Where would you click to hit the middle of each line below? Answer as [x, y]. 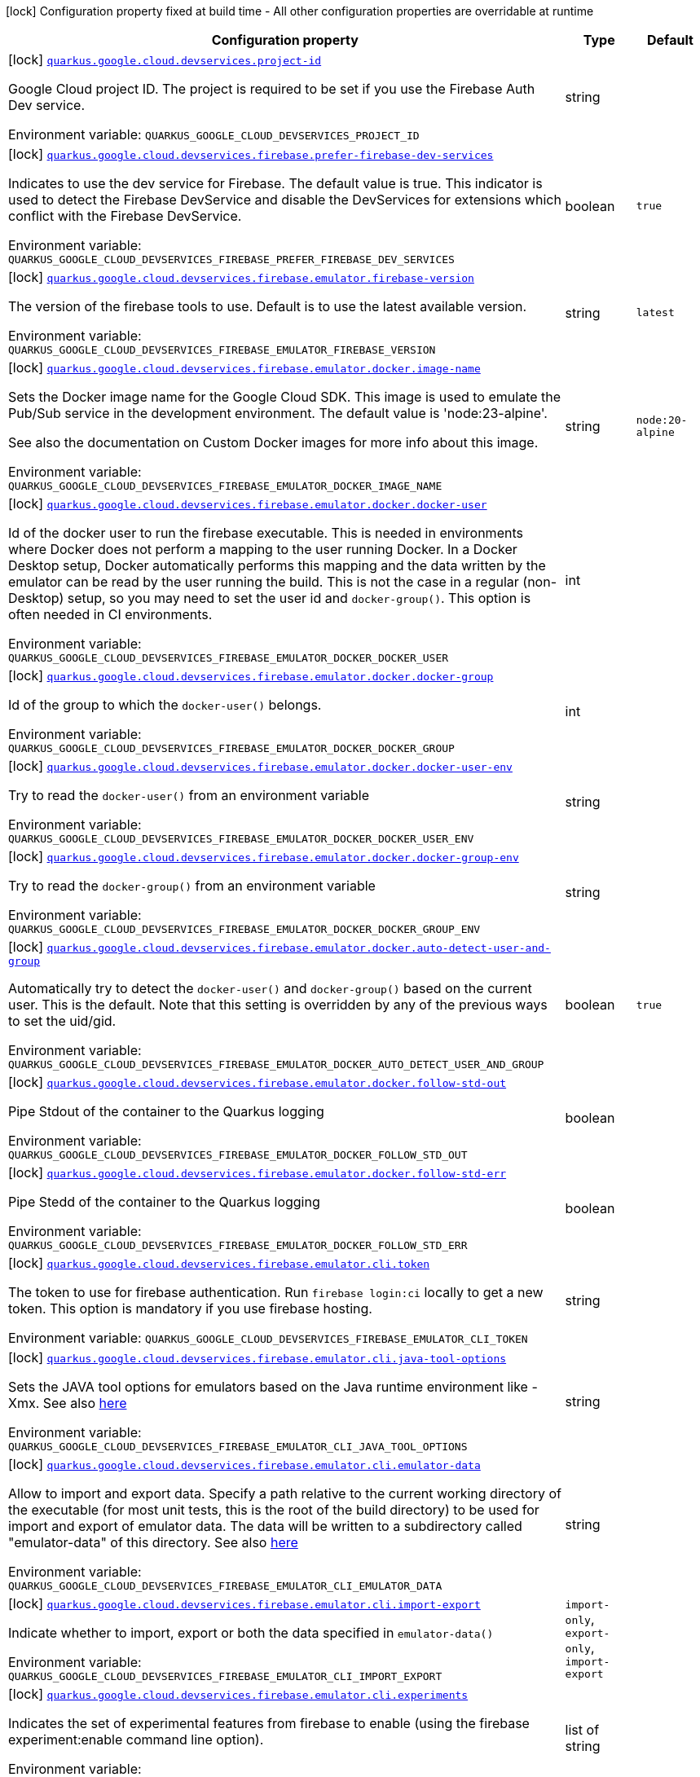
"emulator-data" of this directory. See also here [153, 1542]
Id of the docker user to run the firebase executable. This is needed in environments [266, 533]
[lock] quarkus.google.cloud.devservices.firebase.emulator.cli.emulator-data [244, 1464]
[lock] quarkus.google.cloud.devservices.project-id [165, 59]
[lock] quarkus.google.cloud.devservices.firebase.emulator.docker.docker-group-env [264, 856]
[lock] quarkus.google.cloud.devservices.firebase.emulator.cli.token [219, 1263]
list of [582, 1729]
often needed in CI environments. [110, 614]
